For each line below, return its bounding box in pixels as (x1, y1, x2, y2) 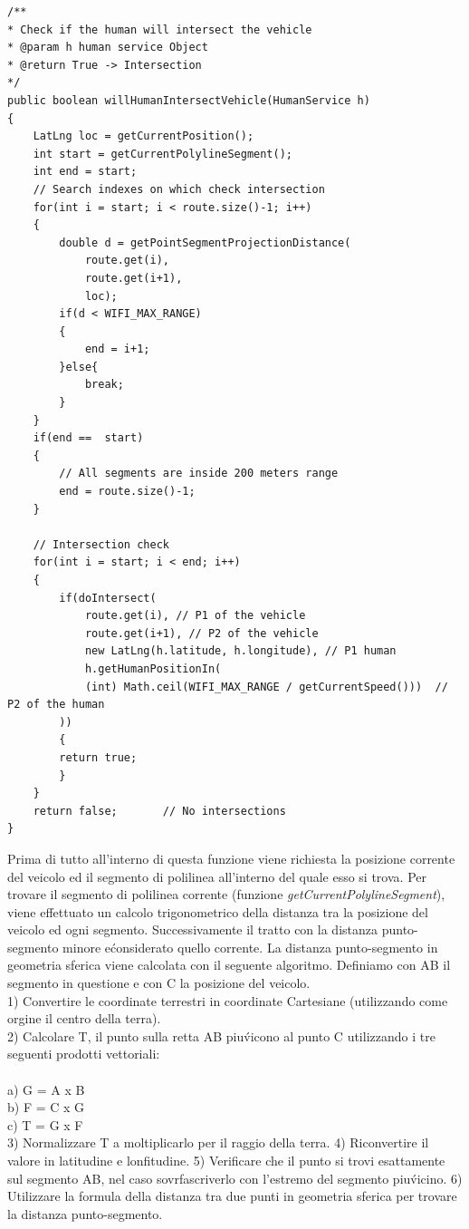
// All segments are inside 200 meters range (59, 467, 339, 480)
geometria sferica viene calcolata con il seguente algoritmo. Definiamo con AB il (7, 955, 451, 974)
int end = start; (33, 165, 138, 179)
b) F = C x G (7, 1098, 85, 1117)
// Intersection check (33, 537, 169, 551)
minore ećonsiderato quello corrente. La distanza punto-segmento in (62, 937, 438, 956)
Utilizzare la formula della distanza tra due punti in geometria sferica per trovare (7, 1186, 457, 1205)
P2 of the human (7, 698, 105, 711)
